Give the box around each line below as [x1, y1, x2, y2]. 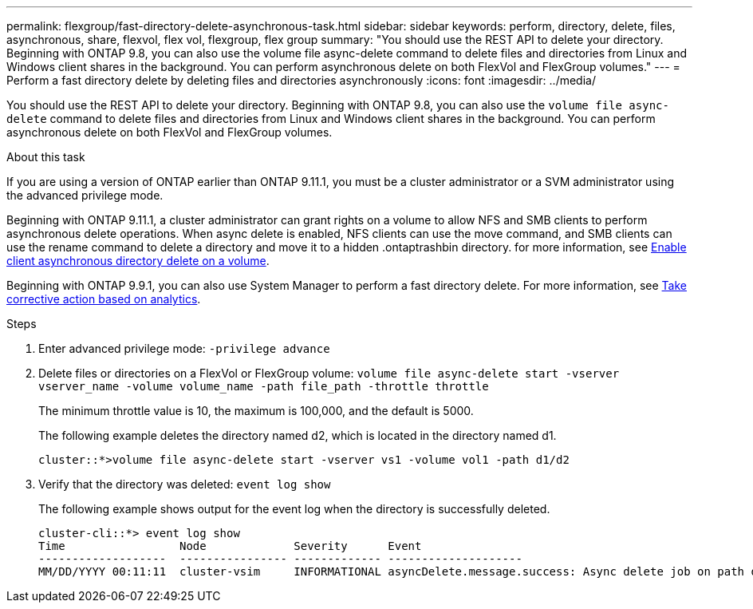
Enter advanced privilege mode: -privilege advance [38, 342, 330, 355]
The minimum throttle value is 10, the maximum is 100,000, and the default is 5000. [38, 404, 474, 417]
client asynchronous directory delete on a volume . [6, 254, 270, 267]
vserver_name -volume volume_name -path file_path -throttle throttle [38, 380, 489, 393]
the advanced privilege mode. [6, 188, 164, 202]
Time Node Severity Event [38, 540, 422, 552]
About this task [6, 150, 85, 164]
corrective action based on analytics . [6, 292, 201, 306]
